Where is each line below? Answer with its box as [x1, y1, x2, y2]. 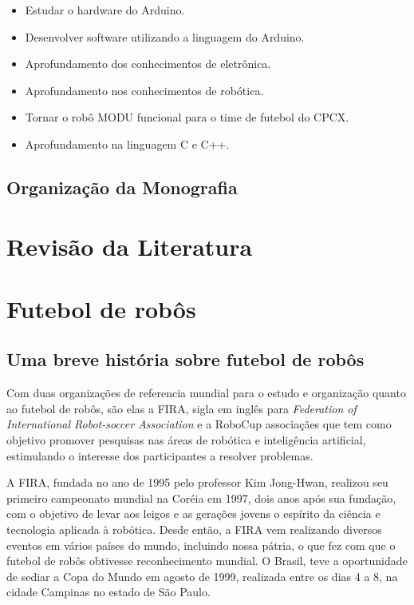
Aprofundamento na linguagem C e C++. [25, 135, 230, 152]
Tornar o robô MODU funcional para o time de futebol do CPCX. [25, 109, 349, 125]
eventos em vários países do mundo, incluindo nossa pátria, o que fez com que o [6, 536, 396, 553]
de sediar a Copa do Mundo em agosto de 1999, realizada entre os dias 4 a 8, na [6, 567, 398, 584]
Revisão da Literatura [6, 229, 253, 262]
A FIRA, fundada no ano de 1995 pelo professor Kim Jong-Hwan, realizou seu [6, 474, 388, 491]
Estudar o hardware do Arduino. [25, 2, 185, 18]
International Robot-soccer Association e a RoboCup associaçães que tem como [6, 416, 392, 432]
